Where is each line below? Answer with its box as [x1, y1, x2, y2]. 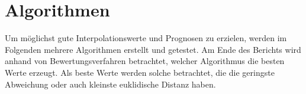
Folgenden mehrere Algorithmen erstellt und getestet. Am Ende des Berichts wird [5, 43, 301, 55]
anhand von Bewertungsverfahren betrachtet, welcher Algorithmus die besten [5, 55, 285, 67]
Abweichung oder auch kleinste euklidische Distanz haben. [5, 78, 216, 90]
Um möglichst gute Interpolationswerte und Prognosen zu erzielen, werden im [5, 32, 287, 44]
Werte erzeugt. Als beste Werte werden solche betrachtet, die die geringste [5, 66, 275, 78]
